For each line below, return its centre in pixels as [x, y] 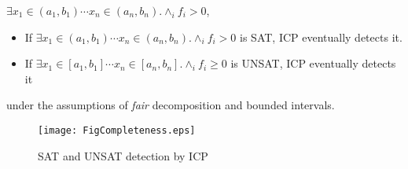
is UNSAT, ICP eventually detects [313, 63]
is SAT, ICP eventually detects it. [321, 37]
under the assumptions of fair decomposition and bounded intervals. [171, 105]
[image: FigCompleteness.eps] [117, 130]
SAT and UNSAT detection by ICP [123, 155]
